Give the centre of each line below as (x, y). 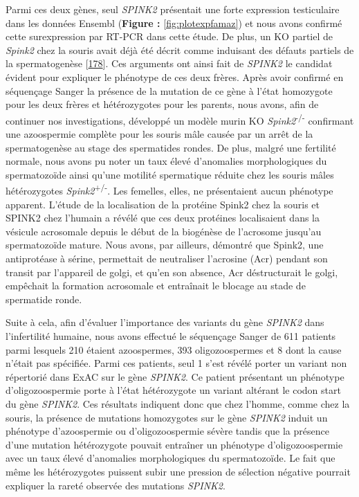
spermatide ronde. (44, 299)
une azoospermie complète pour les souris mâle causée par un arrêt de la (159, 134)
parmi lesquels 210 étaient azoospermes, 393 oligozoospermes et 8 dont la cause (174, 349)
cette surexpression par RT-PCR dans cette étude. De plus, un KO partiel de (169, 36)
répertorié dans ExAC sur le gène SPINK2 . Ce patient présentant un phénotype (175, 376)
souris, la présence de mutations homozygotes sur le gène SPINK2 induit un (167, 417)
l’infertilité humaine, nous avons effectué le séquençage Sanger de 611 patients (171, 335)
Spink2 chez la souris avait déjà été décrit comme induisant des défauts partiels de (180, 49)
